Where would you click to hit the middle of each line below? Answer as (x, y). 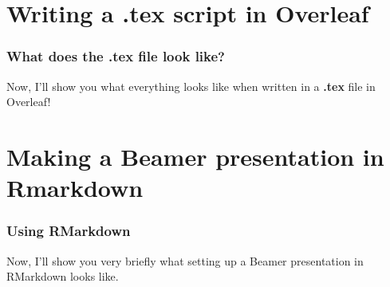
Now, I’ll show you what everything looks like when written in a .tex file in (191, 86)
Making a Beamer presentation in (195, 156)
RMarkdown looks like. (63, 276)
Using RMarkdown (69, 231)
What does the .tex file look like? (116, 56)
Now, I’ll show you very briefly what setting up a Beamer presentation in (185, 260)
